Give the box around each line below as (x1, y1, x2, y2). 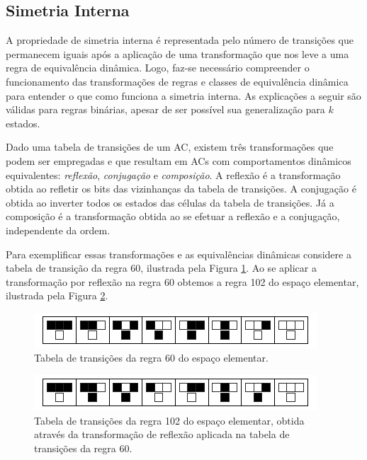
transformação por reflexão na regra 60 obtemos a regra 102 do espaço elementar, (6, 274, 359, 289)
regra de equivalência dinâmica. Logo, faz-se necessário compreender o (6, 60, 310, 75)
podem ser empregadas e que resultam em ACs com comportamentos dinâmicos (6, 153, 351, 168)
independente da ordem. (6, 222, 111, 237)
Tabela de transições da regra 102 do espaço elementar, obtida (34, 413, 305, 427)
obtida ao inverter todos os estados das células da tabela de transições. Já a (6, 195, 334, 209)
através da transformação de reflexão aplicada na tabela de (34, 427, 290, 442)
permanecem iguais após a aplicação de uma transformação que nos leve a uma (6, 46, 349, 61)
